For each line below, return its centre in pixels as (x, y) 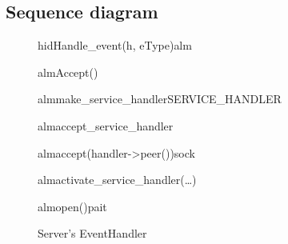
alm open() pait (72, 206)
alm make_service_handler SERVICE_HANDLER (160, 99)
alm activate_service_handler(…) (117, 180)
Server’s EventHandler (92, 233)
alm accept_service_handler (106, 125)
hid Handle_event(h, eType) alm (115, 45)
